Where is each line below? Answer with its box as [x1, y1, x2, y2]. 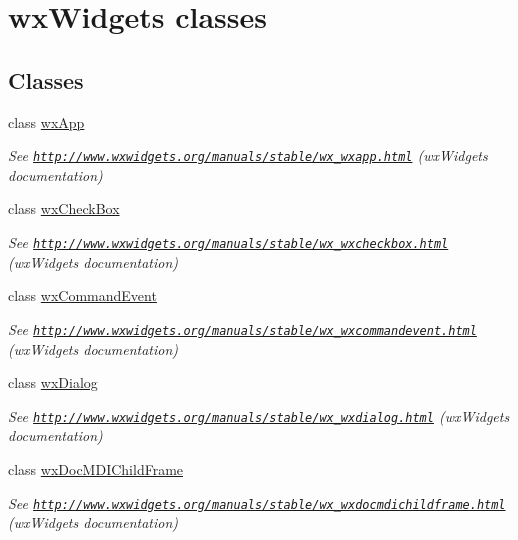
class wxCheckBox [8, 198, 120, 219]
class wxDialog [8, 372, 98, 393]
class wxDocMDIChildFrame [8, 458, 184, 479]
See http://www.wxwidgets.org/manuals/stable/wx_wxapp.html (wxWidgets [8, 145, 488, 166]
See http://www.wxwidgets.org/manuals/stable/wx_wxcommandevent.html [8, 318, 477, 339]
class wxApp [8, 111, 85, 132]
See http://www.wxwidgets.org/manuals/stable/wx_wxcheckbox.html [8, 232, 449, 253]
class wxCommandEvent [8, 285, 157, 306]
